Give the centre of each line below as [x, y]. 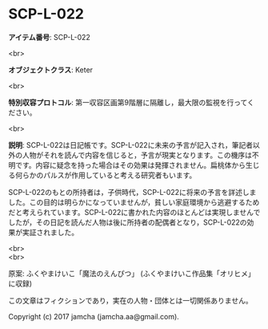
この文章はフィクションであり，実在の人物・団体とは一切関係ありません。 [131, 300]
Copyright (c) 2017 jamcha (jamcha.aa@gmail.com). [94, 316]
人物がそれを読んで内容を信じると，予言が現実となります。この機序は [137, 155]
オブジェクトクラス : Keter [51, 70]
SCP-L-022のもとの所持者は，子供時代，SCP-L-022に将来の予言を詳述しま [132, 192]
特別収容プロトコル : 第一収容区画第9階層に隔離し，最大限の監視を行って [128, 102]
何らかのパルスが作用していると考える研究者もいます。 [106, 175]
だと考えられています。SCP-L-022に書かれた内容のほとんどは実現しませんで [134, 212]
